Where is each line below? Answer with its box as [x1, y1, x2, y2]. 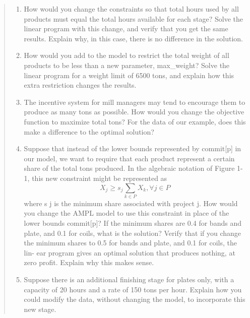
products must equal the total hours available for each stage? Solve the [24, 13, 243, 24]
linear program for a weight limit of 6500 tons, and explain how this [24, 70, 234, 80]
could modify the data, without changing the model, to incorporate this [24, 294, 245, 304]
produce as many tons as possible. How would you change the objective [24, 106, 244, 117]
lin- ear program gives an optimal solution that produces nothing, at [24, 247, 235, 258]
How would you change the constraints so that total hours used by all [24, 4, 239, 14]
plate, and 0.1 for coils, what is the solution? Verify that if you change [24, 227, 241, 238]
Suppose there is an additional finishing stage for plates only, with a [24, 274, 234, 284]
